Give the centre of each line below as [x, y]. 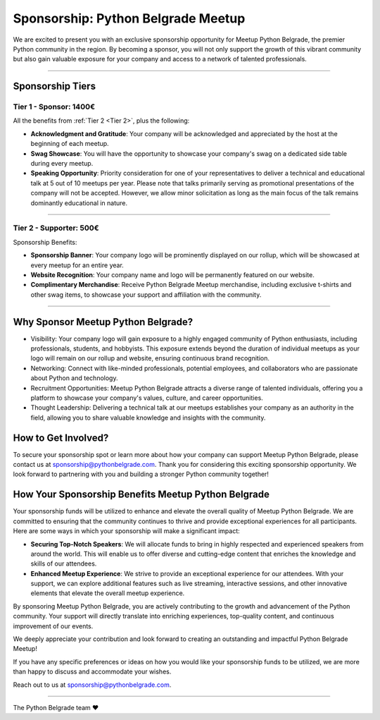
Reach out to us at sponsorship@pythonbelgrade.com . [92, 685]
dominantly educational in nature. [79, 203]
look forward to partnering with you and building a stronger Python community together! [141, 474]
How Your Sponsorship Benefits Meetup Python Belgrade [141, 495]
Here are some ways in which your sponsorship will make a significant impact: [127, 531]
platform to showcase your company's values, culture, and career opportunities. [147, 398]
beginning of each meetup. [70, 144]
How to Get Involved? [61, 438]
